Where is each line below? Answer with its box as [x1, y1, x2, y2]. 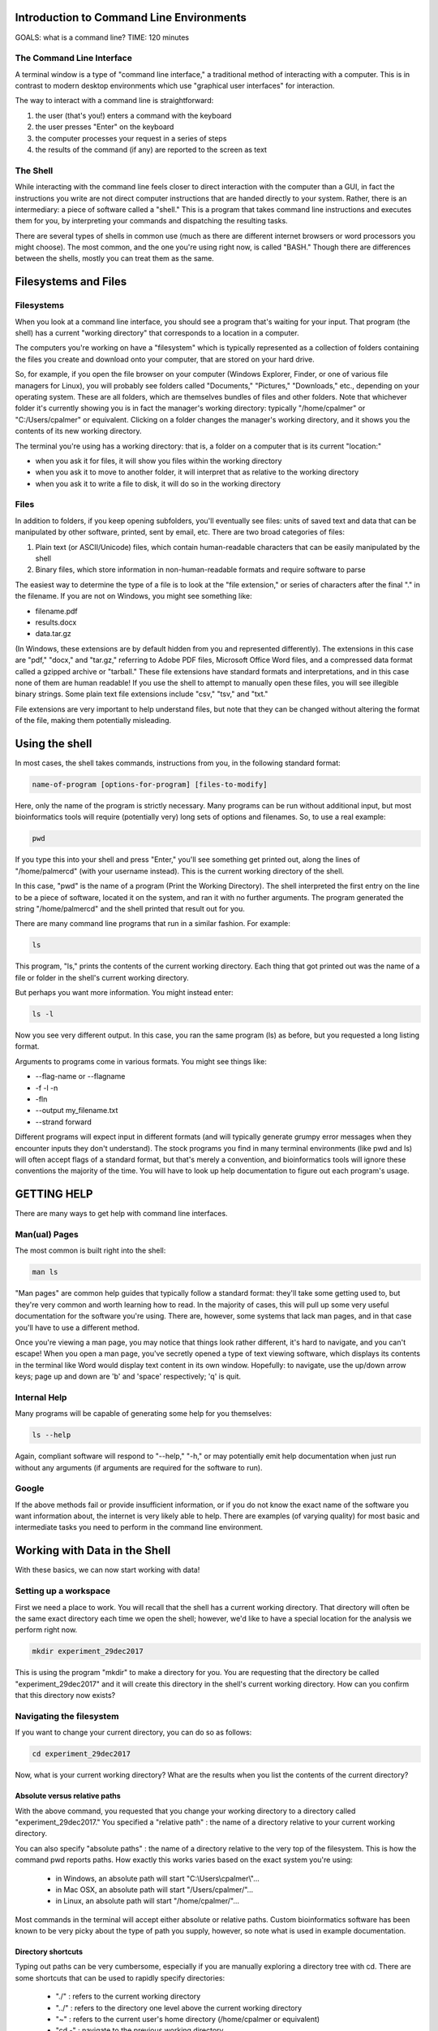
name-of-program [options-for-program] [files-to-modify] [32, 780, 268, 789]
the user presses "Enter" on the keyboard [35, 122, 174, 132]
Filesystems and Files [15, 275, 127, 288]
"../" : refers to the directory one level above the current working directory [55, 2003, 303, 2012]
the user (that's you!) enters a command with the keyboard [35, 110, 232, 120]
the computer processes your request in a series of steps [35, 133, 227, 143]
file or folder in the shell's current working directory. [15, 972, 190, 982]
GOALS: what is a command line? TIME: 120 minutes [15, 32, 190, 42]
